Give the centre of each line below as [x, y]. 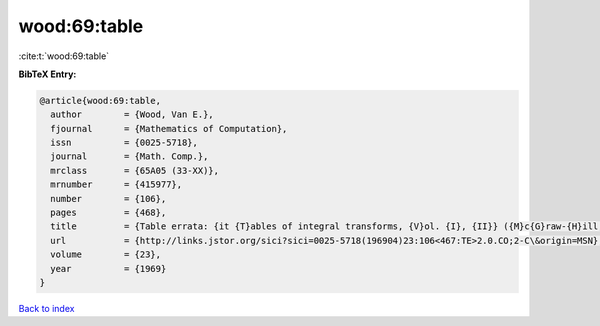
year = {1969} [108, 268]
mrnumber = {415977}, [116, 184]
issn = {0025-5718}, [124, 143]
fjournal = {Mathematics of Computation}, [169, 128]
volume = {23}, [106, 254]
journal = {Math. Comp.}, [129, 156]
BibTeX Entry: [47, 74]
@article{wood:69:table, [100, 100]
